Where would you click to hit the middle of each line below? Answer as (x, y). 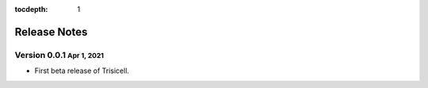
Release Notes (51, 32)
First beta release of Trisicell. (82, 71)
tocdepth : (31, 9)
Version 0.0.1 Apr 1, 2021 (59, 55)
